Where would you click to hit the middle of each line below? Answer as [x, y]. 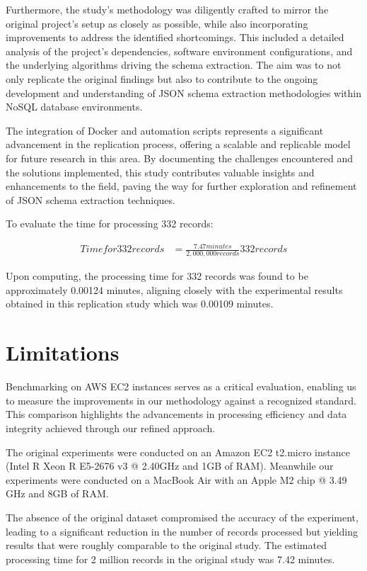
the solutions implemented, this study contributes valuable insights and [160, 172]
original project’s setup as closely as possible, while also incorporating [157, 23]
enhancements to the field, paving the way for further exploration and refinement [181, 186]
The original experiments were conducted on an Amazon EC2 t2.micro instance [178, 452]
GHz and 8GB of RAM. [57, 493]
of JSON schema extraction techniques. [91, 199]
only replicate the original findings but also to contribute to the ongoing [162, 78]
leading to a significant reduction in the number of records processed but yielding [182, 531]
